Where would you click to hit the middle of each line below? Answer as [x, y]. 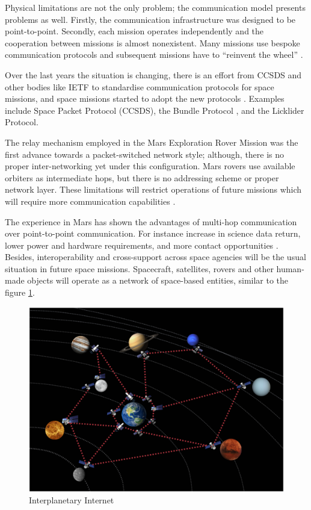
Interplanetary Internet [72, 500]
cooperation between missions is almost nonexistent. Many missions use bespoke [152, 42]
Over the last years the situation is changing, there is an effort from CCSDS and [153, 74]
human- [290, 268]
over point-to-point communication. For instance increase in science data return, [153, 233]
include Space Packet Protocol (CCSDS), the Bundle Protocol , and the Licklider [155, 110]
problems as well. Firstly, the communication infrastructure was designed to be [150, 19]
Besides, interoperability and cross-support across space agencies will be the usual [155, 257]
